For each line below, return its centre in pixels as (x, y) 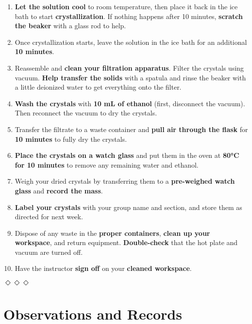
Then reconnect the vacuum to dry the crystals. (86, 113)
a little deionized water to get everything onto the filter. (98, 87)
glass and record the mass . (59, 190)
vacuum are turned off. (49, 252)
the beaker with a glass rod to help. (70, 26)
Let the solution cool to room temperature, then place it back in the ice (126, 6)
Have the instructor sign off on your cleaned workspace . (103, 268)
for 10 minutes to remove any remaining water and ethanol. (107, 164)
